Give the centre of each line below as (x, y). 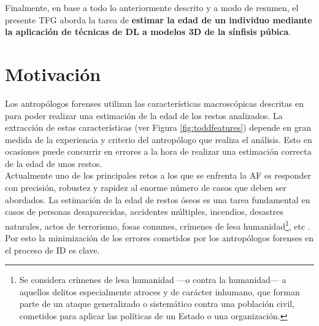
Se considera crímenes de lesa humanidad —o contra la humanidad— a (153, 280)
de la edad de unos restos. (54, 163)
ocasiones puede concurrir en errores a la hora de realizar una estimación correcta (158, 151)
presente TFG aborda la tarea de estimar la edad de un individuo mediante (159, 19)
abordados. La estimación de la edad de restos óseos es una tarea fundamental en (158, 199)
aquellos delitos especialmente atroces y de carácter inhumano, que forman (159, 291)
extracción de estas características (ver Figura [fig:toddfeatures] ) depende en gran (158, 127)
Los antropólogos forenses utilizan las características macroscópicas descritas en (154, 103)
